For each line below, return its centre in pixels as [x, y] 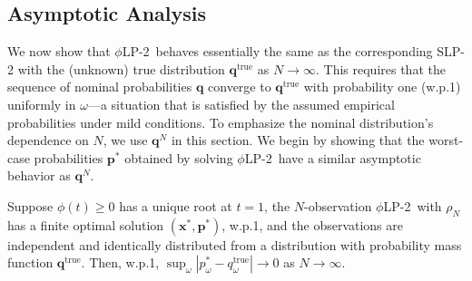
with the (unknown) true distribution [121, 68]
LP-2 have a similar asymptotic [333, 157]
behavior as [39, 175]
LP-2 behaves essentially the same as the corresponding [277, 51]
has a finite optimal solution [86, 224]
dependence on [48, 140]
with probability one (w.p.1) [382, 87]
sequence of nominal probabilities [100, 87]
